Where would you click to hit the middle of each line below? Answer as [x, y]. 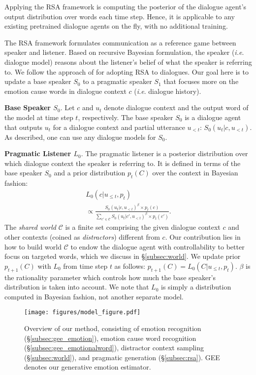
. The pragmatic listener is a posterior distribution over [164, 153]
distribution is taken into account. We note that [77, 287]
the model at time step [39, 117]
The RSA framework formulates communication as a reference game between [120, 42]
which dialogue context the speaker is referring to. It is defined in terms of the [123, 163]
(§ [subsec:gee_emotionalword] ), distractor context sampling [114, 348]
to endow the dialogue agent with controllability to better [158, 246]
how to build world [33, 246]
